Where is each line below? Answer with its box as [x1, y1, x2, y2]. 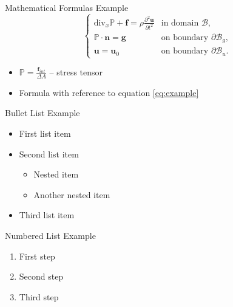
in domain [161, 18, 199, 27]
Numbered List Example [5, 229, 96, 242]
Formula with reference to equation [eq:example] [19, 86, 199, 98]
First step [19, 249, 55, 262]
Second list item [19, 147, 79, 160]
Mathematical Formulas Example [5, 1, 129, 13]
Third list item [19, 209, 75, 221]
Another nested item [33, 188, 110, 201]
